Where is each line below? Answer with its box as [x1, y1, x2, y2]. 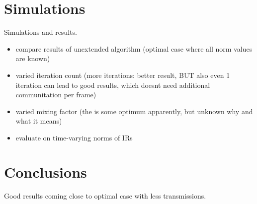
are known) [15, 53, 50, 64]
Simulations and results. [4, 27, 77, 37]
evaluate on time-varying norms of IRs [15, 132, 133, 142]
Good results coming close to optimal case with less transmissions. [4, 190, 206, 201]
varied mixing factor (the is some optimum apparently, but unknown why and [15, 106, 253, 116]
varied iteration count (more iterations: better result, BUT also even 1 [15, 69, 230, 80]
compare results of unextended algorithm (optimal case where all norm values [15, 43, 253, 54]
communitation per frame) [15, 89, 96, 100]
